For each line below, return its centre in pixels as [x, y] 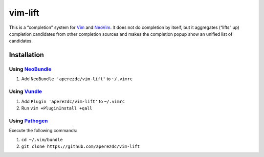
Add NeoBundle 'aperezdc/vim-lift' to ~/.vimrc [77, 79]
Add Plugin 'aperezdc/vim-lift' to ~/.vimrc [73, 101]
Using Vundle [26, 91]
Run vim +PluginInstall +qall [57, 108]
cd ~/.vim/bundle [42, 140]
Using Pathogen [29, 121]
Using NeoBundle [30, 69]
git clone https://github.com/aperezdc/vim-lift [81, 146]
